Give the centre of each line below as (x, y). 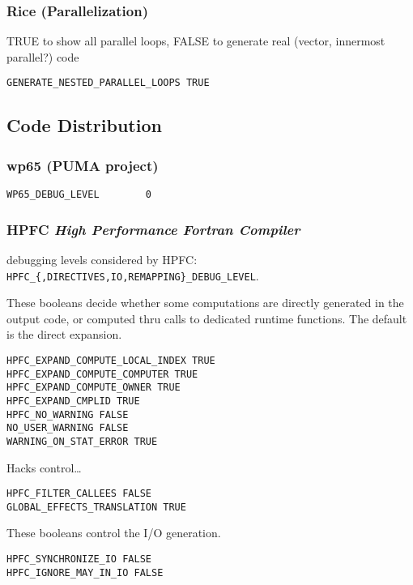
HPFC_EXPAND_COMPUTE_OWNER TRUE (94, 388)
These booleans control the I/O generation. (114, 533)
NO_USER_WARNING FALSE (68, 428)
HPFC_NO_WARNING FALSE (68, 414)
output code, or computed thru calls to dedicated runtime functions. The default (207, 318)
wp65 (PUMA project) (83, 165)
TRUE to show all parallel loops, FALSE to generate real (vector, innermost (196, 41)
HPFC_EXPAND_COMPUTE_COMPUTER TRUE (102, 374)
